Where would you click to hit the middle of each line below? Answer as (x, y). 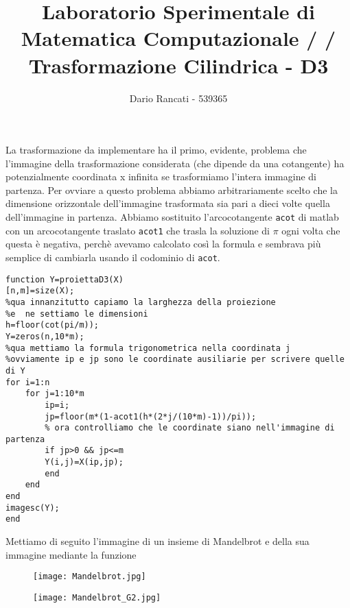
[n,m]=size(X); (40, 291)
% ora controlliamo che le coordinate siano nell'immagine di (190, 428)
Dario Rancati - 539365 (178, 98)
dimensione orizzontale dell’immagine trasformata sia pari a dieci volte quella (168, 203)
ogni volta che (311, 230)
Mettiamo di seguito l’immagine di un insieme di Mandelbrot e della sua (157, 541)
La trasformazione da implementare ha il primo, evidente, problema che (156, 150)
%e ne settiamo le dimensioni (77, 314)
